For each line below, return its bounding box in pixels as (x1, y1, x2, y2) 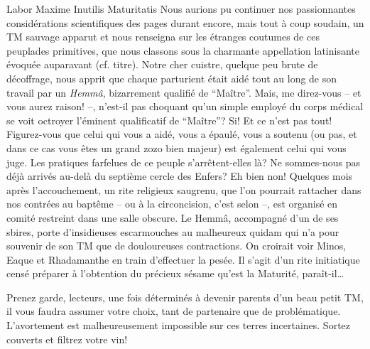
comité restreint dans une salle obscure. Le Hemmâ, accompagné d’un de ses (6, 210, 339, 225)
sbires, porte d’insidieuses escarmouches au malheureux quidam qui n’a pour (6, 224, 339, 239)
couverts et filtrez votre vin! (6, 331, 128, 346)
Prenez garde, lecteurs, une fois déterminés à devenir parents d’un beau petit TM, (6, 289, 364, 304)
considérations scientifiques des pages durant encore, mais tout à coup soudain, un (6, 15, 364, 30)
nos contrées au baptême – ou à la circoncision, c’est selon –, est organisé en (6, 196, 338, 211)
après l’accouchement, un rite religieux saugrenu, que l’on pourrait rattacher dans (6, 182, 361, 197)
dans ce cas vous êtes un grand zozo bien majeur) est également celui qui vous (6, 140, 347, 155)
